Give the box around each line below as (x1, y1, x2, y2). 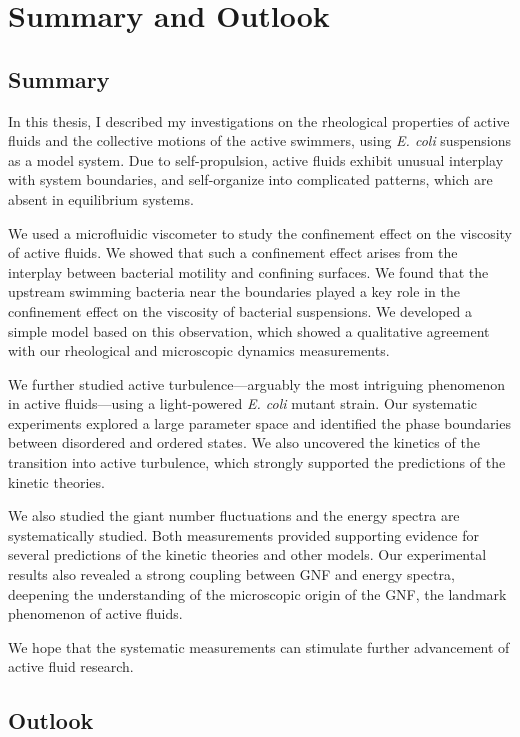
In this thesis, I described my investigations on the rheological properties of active (8, 110, 510, 131)
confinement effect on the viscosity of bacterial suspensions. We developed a (8, 300, 473, 321)
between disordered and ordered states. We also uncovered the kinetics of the (8, 432, 480, 453)
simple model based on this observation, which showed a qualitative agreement (8, 320, 490, 341)
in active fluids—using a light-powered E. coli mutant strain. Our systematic (8, 393, 478, 414)
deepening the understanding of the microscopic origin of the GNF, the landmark (8, 583, 507, 604)
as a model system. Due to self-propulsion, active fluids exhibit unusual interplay (8, 149, 504, 170)
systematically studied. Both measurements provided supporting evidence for (8, 524, 479, 545)
